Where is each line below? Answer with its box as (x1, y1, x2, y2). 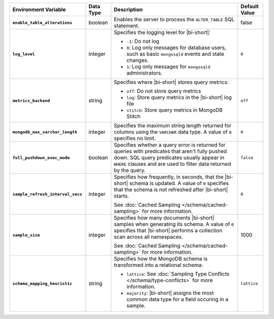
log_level (12, 51, 36, 57)
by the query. (114, 167, 146, 173)
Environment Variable (12, 6, 66, 13)
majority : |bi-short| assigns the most (126, 290, 214, 296)
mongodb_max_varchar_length (12, 129, 78, 134)
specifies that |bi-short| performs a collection (114, 227, 223, 234)
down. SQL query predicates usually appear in (114, 154, 225, 161)
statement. (114, 22, 140, 29)
